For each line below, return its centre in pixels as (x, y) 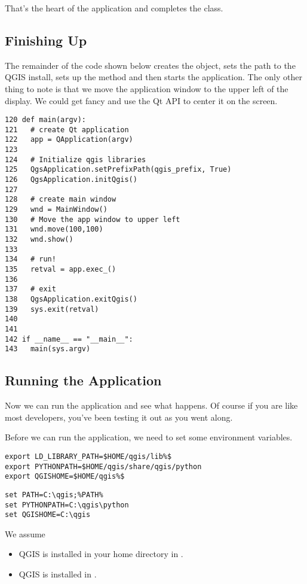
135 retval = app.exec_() (61, 270)
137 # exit (30, 289)
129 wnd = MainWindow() (56, 210)
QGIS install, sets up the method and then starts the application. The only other (153, 77)
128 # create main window (61, 200)
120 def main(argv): (46, 120)
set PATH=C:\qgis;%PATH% (54, 495)
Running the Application (83, 380)
